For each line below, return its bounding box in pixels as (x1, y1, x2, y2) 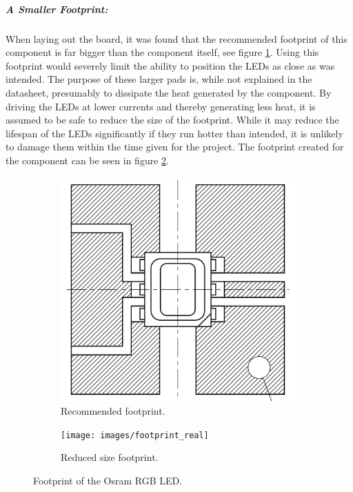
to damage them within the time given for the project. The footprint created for (6, 139, 344, 154)
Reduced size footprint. (61, 450, 159, 464)
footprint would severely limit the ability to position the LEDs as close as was (6, 58, 335, 72)
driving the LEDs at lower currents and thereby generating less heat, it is (6, 99, 316, 113)
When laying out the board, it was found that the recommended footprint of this (6, 31, 347, 46)
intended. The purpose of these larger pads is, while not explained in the (6, 72, 312, 86)
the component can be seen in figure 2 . (6, 152, 169, 167)
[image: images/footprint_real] (61, 430, 209, 440)
